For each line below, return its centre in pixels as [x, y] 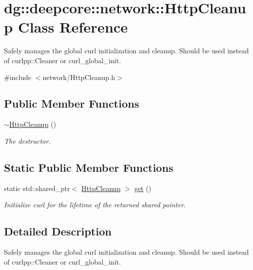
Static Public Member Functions [89, 167]
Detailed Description [58, 231]
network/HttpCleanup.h [79, 77]
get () [143, 188]
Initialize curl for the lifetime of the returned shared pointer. [95, 205]
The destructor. [27, 140]
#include [18, 77]
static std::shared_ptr [37, 188]
